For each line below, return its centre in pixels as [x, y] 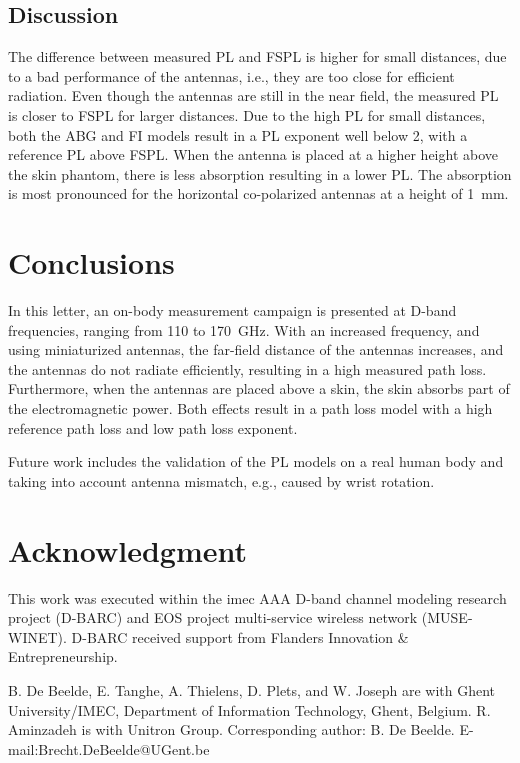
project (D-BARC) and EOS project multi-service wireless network [213, 617]
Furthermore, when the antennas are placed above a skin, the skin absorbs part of [259, 388]
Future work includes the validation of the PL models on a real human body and [256, 461]
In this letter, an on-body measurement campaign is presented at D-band [232, 310]
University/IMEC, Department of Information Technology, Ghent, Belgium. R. [249, 709]
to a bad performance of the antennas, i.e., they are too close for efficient [231, 75]
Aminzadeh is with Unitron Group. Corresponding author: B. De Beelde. [231, 729]
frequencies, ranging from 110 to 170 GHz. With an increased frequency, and [244, 329]
